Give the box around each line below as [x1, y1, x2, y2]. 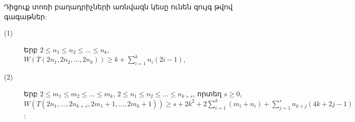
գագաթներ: [4, 11, 47, 21]
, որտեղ [193, 88, 222, 98]
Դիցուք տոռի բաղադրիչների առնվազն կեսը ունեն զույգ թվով [4, 1, 233, 11]
